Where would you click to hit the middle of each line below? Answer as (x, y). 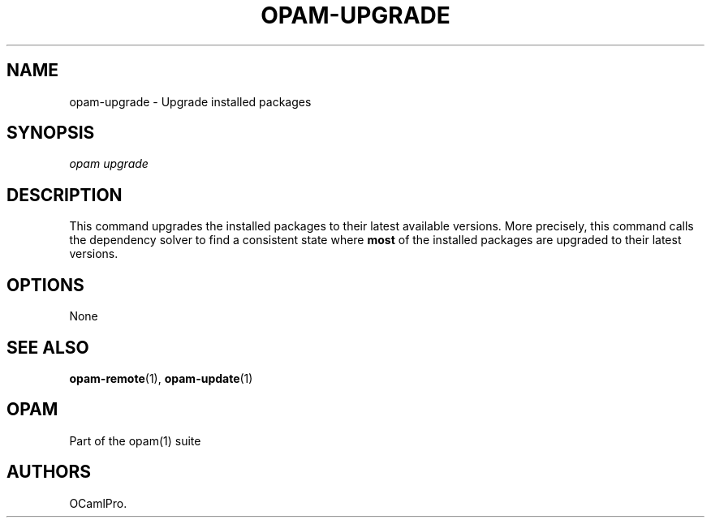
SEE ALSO (48, 347)
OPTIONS (45, 285)
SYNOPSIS (51, 133)
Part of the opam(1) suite (135, 440)
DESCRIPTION (65, 195)
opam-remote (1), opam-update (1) (161, 378)
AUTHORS (49, 472)
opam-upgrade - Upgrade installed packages (190, 101)
